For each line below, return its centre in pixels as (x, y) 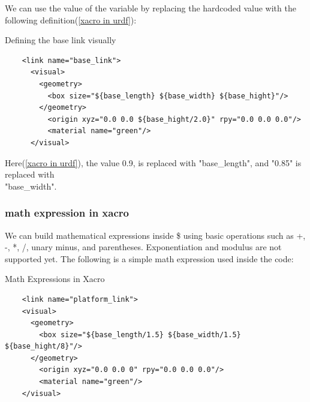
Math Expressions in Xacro (55, 279)
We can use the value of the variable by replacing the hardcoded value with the (151, 8)
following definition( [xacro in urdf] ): (71, 19)
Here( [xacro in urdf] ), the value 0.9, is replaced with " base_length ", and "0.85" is (153, 162)
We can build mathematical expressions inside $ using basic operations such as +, (155, 235)
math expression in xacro (67, 213)
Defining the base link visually (61, 40)
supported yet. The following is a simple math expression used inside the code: (149, 258)
